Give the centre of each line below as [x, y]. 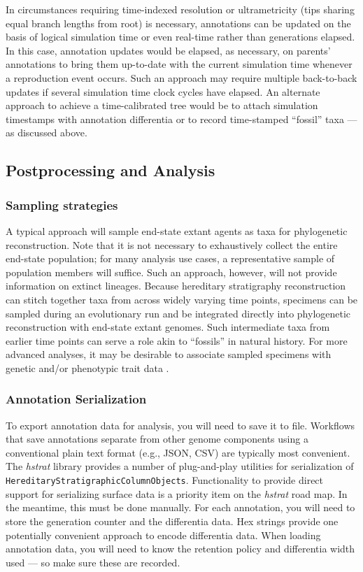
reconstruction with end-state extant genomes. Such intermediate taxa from [168, 327]
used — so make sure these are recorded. [93, 562]
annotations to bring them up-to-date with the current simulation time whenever [179, 64]
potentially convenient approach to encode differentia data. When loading [163, 535]
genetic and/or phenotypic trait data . [87, 367]
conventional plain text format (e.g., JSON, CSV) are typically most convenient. [178, 452]
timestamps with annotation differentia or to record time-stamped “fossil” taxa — [181, 119]
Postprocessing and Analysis [111, 170]
